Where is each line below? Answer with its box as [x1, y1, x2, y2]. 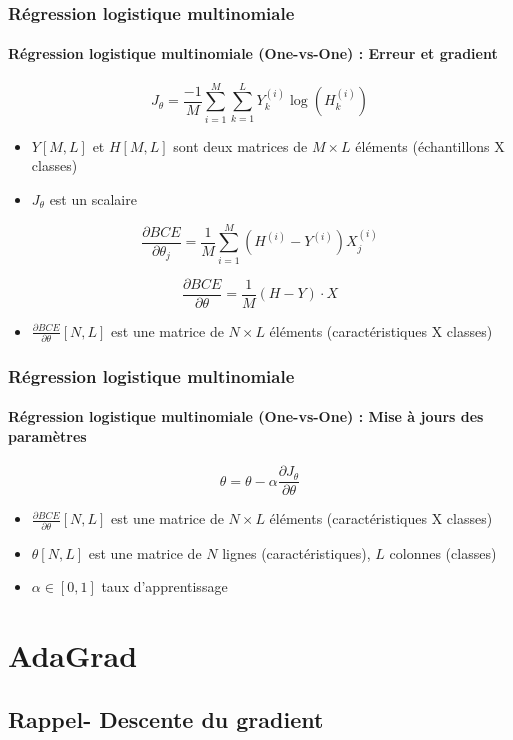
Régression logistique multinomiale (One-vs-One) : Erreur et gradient [8, 43, 498, 64]
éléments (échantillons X [355, 135, 505, 156]
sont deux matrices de [173, 135, 308, 156]
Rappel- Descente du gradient [8, 703, 324, 734]
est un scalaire [49, 188, 137, 209]
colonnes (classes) [389, 542, 497, 563]
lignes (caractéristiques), [222, 542, 371, 563]
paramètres [8, 426, 87, 447]
